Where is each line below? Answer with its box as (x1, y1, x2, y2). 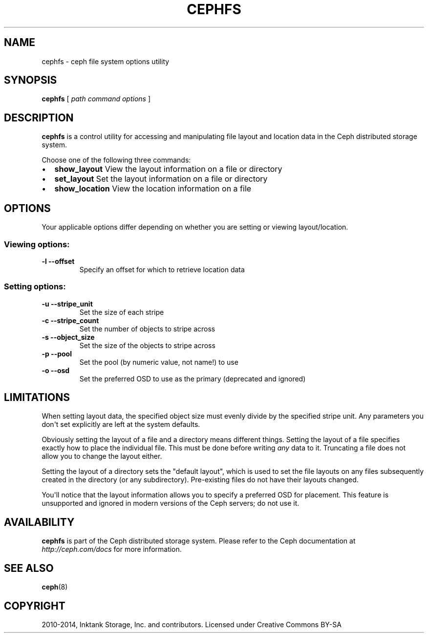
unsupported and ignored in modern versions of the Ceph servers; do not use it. (42, 499, 300, 508)
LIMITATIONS (4, 391, 70, 404)
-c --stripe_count (42, 316, 99, 325)
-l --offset (42, 257, 75, 265)
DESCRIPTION (4, 111, 74, 124)
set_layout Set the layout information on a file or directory (54, 174, 268, 184)
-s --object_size (42, 332, 95, 341)
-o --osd (42, 366, 70, 375)
